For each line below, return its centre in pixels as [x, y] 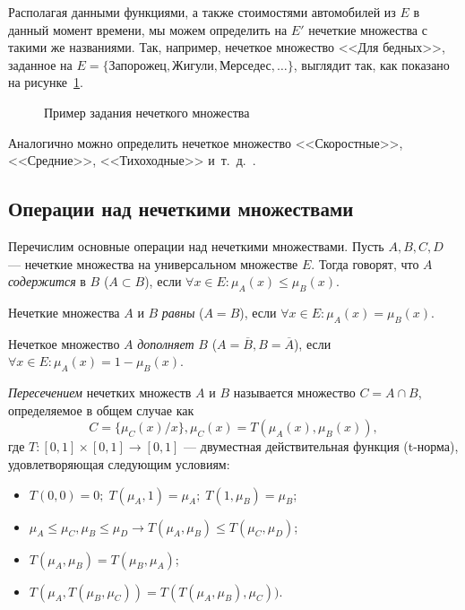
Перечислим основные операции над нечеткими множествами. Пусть [196, 245]
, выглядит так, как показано [371, 64]
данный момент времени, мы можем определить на [148, 29]
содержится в [47, 281]
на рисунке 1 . [46, 82]
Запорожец [138, 66]
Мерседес [245, 66]
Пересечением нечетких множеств [100, 392]
